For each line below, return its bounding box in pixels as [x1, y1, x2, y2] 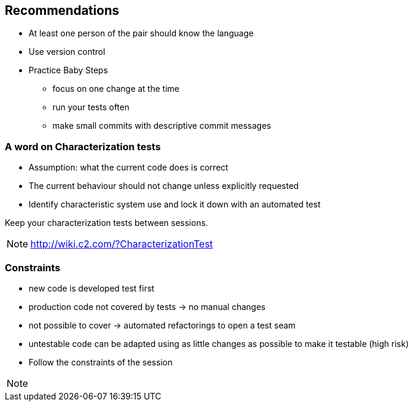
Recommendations [5, 3, 119, 18]
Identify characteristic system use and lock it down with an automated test [29, 199, 321, 210]
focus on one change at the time [52, 83, 179, 94]
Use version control [29, 47, 105, 57]
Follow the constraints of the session [29, 357, 173, 367]
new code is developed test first [29, 283, 154, 293]
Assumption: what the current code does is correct [29, 162, 228, 173]
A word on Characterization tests [5, 140, 161, 153]
